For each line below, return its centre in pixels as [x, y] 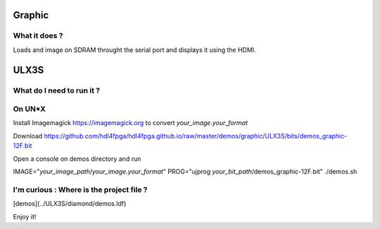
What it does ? [38, 36]
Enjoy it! [25, 216]
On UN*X [29, 109]
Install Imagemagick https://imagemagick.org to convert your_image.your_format [131, 123]
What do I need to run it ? [57, 90]
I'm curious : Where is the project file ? [80, 190]
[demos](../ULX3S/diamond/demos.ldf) [70, 204]
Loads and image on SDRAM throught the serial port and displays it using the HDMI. [134, 50]
